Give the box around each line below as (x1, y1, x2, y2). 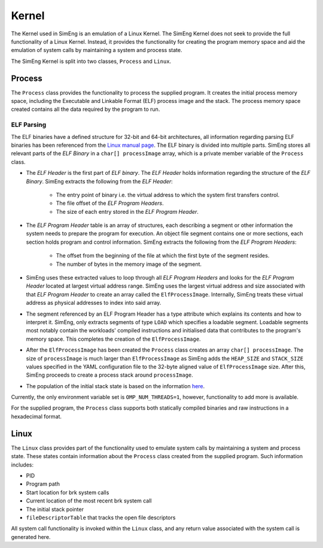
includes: (11, 461, 34, 468)
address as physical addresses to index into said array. (26, 299, 161, 307)
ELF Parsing (11, 120, 47, 129)
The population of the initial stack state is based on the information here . (26, 382, 205, 389)
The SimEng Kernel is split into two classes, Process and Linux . (11, 57, 172, 65)
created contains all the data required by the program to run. (11, 105, 160, 113)
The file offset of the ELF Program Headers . (56, 199, 164, 207)
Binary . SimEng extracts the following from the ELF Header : (26, 177, 173, 185)
